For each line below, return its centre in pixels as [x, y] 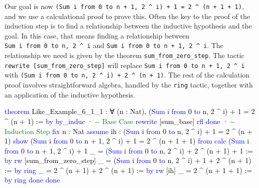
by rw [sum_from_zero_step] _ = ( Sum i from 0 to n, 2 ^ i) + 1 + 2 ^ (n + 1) [128, 160]
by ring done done [32, 180]
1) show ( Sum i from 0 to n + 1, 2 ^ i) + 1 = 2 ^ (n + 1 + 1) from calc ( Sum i [127, 141]
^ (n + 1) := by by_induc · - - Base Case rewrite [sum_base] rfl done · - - [120, 121]
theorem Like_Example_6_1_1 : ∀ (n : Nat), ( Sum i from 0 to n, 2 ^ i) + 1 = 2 [130, 111]
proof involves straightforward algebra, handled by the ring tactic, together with [129, 85]
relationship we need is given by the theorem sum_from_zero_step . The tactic [124, 55]
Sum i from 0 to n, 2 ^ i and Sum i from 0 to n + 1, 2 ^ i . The [114, 45]
